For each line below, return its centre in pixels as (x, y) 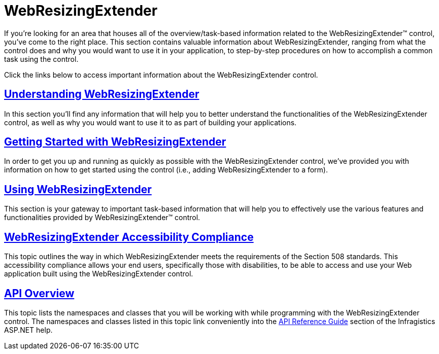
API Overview (39, 293)
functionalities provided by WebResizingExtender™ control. (102, 218)
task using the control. (41, 59)
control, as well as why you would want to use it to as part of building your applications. (150, 122)
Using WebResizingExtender (78, 189)
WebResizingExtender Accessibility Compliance (129, 237)
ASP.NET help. (28, 330)
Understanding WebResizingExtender (102, 94)
